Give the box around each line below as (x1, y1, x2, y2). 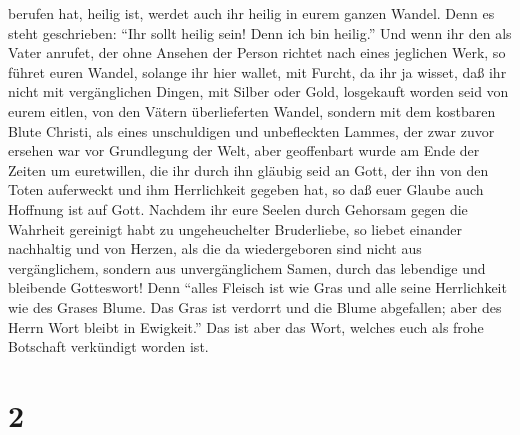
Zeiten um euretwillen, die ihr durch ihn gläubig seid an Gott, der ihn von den (8, 159, 489, 180)
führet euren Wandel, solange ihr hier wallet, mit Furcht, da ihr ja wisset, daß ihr (8, 61, 507, 82)
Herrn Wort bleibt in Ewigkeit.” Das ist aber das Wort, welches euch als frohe (8, 316, 484, 337)
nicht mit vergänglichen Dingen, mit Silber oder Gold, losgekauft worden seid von (8, 81, 509, 102)
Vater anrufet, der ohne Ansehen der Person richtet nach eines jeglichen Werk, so (8, 42, 506, 63)
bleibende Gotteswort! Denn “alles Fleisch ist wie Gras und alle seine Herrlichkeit (8, 277, 507, 298)
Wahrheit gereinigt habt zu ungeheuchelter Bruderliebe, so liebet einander (8, 218, 462, 239)
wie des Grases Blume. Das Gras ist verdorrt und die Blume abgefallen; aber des (8, 296, 502, 317)
